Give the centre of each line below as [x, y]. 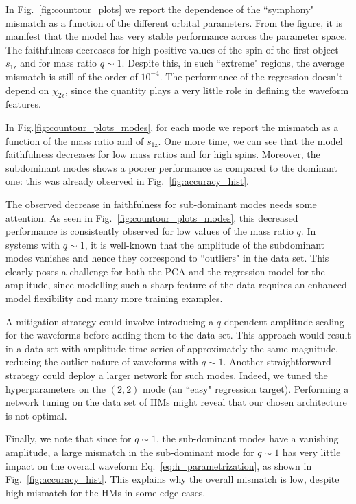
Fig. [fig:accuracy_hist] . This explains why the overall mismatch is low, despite [173, 479]
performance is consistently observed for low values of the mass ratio [150, 231]
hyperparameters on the [56, 388]
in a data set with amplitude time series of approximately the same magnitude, [172, 348]
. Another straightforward [277, 362]
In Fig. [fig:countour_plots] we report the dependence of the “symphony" [160, 9]
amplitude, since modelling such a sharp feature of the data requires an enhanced [176, 285]
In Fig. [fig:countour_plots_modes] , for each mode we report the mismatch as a [172, 127]
